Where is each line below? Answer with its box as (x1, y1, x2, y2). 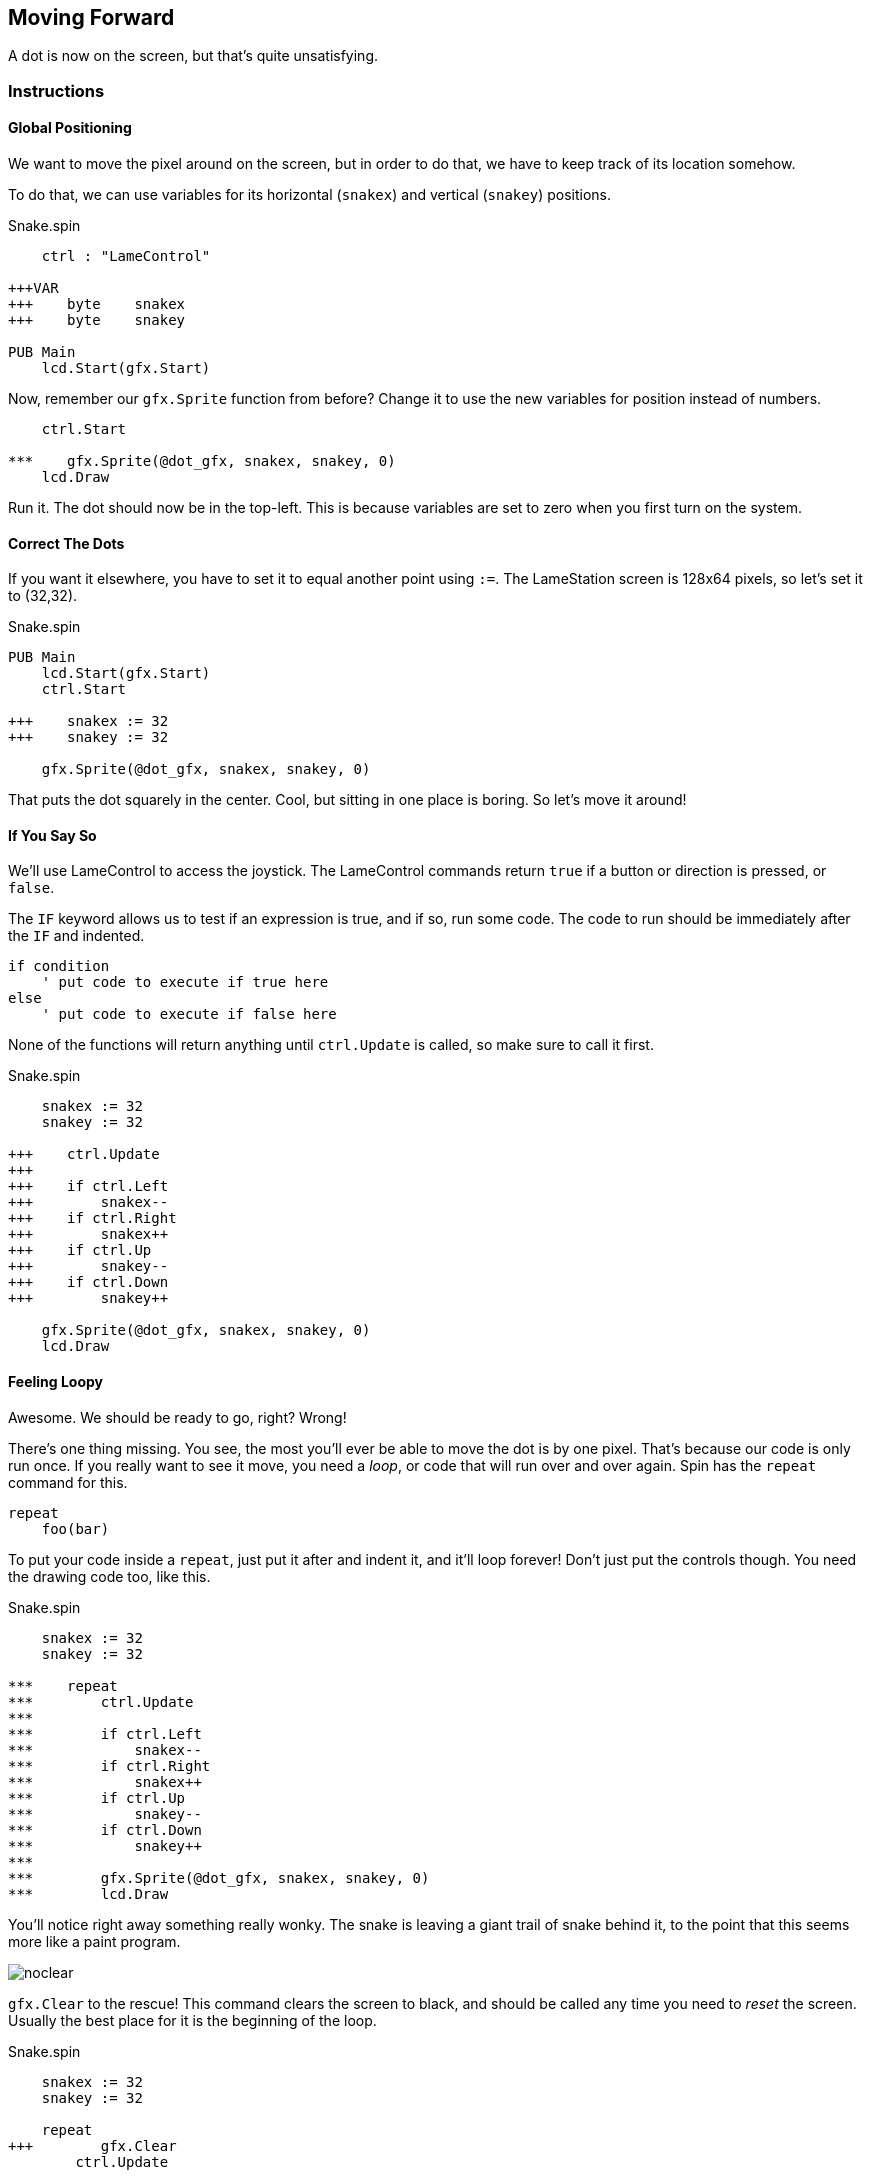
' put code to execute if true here (41, 974, 329, 991)
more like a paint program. (8, 1932, 181, 1950)
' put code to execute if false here (41, 1006, 337, 1023)
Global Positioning (8, 119, 132, 137)
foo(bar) (41, 1520, 110, 1537)
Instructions (8, 80, 105, 101)
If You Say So (8, 826, 97, 844)
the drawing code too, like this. (8, 1567, 211, 1585)
